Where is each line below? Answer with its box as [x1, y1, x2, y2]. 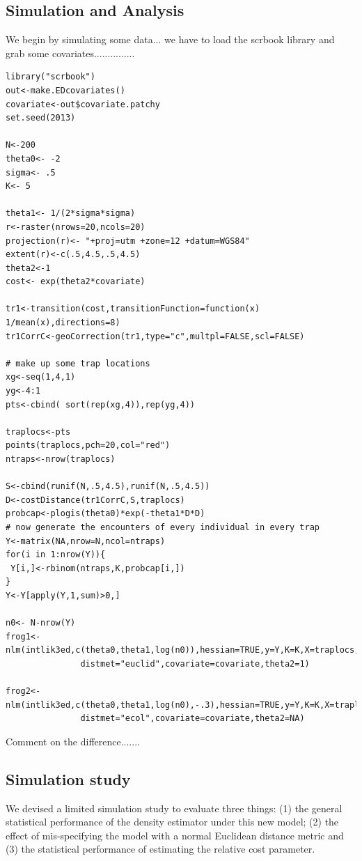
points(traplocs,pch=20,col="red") [6, 440, 171, 451]
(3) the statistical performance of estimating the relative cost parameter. [6, 841, 315, 856]
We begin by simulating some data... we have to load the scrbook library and [6, 32, 335, 47]
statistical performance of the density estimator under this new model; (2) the [6, 814, 339, 829]
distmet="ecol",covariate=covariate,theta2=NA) [80, 713, 305, 724]
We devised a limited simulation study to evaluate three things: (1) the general [6, 800, 343, 815]
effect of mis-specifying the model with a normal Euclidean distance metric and [6, 828, 344, 842]
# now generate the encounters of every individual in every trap [6, 522, 320, 532]
